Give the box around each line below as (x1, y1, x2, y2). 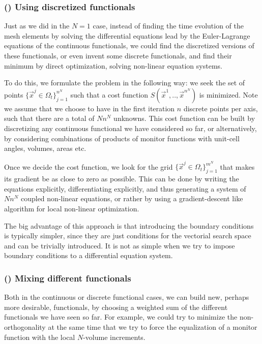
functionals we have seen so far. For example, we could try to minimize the (4, 311, 238, 322)
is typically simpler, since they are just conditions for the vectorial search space (4, 230, 251, 241)
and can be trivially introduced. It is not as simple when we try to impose (4, 240, 235, 251)
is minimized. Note (199, 89, 258, 100)
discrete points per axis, (183, 103, 258, 113)
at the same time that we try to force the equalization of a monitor (48, 322, 257, 332)
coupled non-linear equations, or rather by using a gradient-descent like (20, 193, 243, 204)
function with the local (4, 331, 75, 342)
